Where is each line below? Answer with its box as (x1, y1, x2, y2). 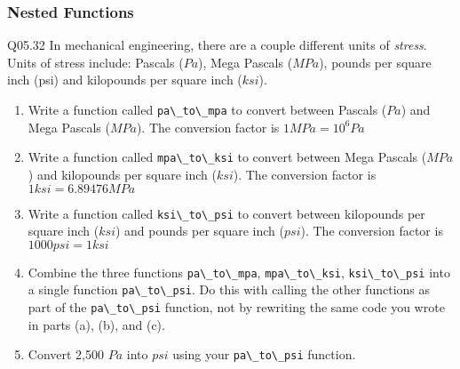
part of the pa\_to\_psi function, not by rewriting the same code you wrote (28, 298, 445, 317)
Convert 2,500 (28, 345, 105, 364)
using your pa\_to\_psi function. (172, 345, 356, 364)
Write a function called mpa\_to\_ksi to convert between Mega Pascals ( (28, 148, 427, 166)
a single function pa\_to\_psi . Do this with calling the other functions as (28, 280, 431, 299)
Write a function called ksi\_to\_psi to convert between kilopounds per (28, 204, 425, 222)
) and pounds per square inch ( (115, 221, 285, 240)
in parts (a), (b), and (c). (28, 315, 165, 333)
